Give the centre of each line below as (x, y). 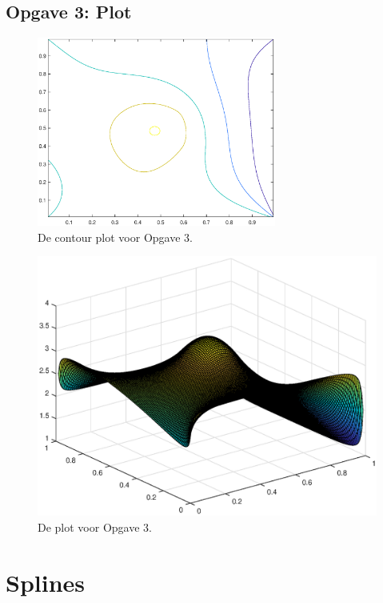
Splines (46, 582)
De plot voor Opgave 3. (95, 527)
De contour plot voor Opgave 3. (115, 237)
